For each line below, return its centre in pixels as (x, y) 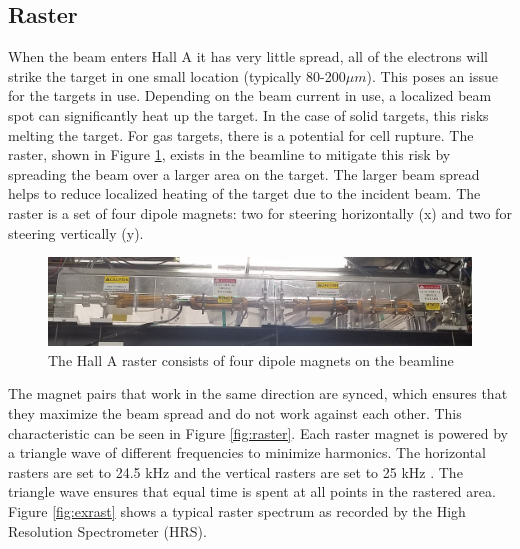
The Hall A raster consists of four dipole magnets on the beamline (251, 359)
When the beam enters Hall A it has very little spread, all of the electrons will (248, 56)
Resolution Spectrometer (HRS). (107, 530)
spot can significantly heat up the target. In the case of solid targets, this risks (248, 114)
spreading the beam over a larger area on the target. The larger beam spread (244, 173)
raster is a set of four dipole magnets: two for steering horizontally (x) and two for (260, 212)
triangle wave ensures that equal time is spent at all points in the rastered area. (252, 491)
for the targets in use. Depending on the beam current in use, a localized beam (250, 95)
